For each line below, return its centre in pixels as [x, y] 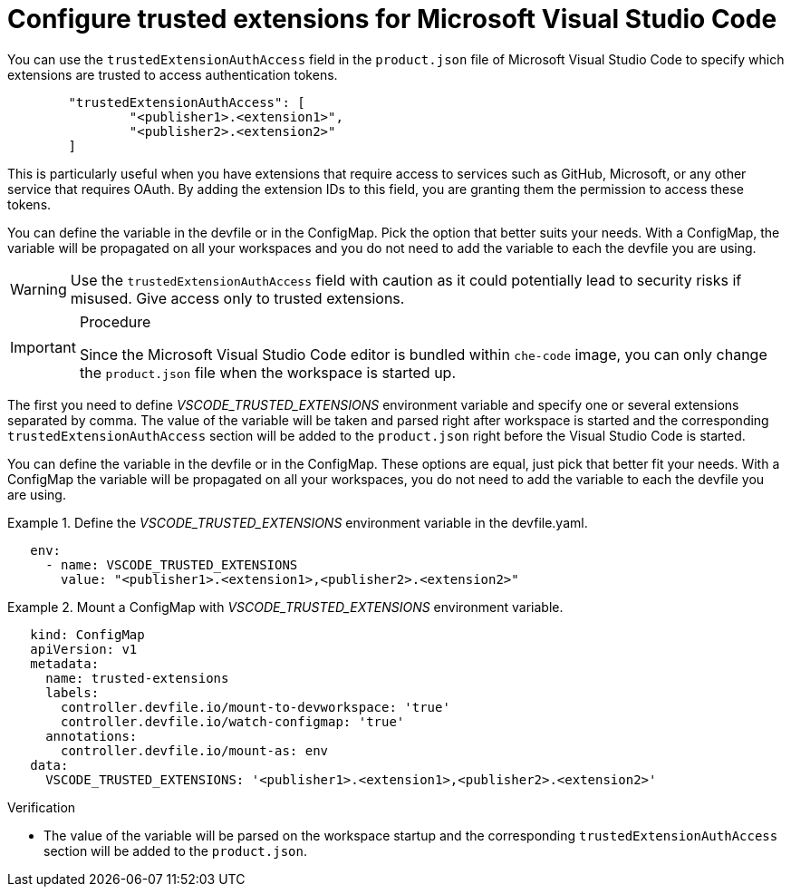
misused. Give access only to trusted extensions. [237, 298]
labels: [72, 692]
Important [43, 347]
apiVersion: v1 [84, 649]
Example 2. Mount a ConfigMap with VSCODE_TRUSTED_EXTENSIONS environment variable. [285, 607]
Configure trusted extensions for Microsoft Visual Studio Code [392, 19]
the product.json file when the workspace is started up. [267, 372]
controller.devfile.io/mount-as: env [195, 750]
